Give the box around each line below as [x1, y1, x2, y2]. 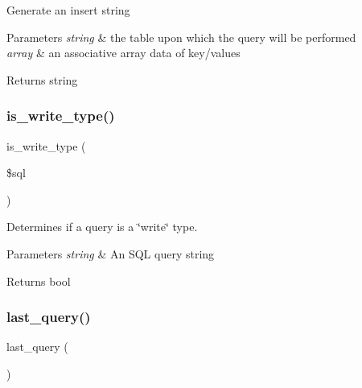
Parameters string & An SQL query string [6, 245, 215, 262]
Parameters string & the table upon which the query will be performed [6, 28, 356, 45]
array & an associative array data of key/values [6, 44, 241, 61]
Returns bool [6, 272, 71, 289]
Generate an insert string [6, 2, 130, 18]
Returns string [6, 71, 78, 88]
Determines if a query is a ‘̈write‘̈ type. [6, 218, 198, 235]
